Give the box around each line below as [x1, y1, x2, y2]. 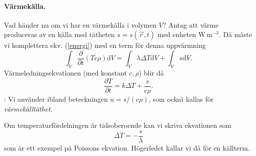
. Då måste [218, 29, 252, 39]
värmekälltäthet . [4, 103, 52, 114]
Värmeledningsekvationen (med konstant [4, 68, 127, 78]
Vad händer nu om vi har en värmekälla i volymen [4, 19, 157, 30]
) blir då [138, 68, 164, 78]
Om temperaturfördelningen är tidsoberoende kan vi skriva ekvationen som [4, 120, 232, 130]
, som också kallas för [148, 93, 214, 104]
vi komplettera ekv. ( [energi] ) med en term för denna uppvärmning [4, 40, 206, 50]
